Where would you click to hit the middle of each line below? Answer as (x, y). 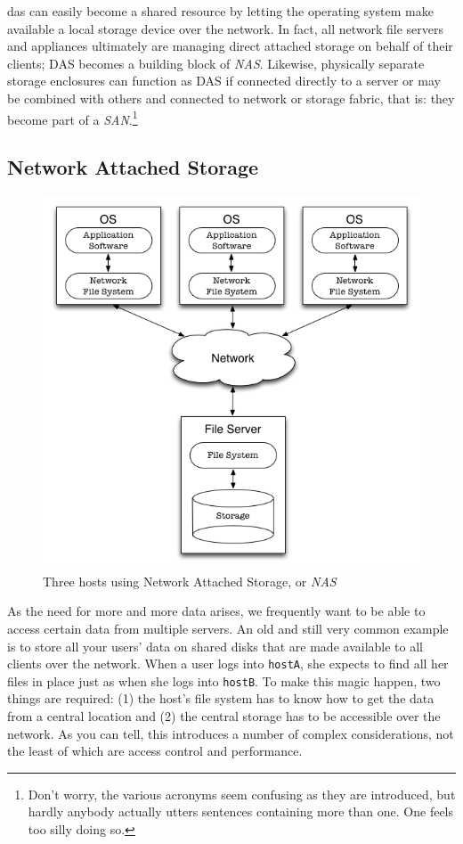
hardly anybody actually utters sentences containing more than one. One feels (241, 811)
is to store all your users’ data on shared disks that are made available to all (215, 646)
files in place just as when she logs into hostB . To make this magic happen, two (224, 680)
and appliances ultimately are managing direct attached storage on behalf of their (230, 46)
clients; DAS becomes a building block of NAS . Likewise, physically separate (216, 63)
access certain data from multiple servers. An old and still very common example (228, 628)
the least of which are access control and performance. (155, 751)
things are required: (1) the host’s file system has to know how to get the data (221, 698)
